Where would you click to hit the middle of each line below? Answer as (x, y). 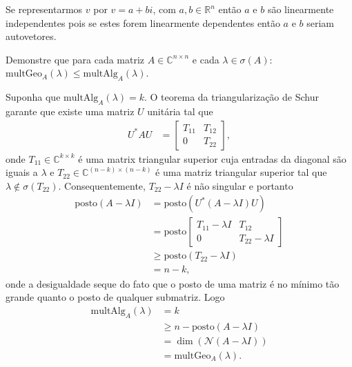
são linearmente (301, 9)
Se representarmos (44, 9)
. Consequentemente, (102, 185)
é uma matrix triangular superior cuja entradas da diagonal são (212, 158)
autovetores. (31, 36)
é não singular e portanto (240, 185)
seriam (321, 22)
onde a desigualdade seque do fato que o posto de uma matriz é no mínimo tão (173, 283)
